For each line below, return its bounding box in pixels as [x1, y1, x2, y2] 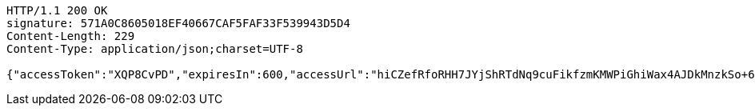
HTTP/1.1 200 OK [6, 4, 108, 17]
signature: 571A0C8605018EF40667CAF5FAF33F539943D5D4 [6, 17, 350, 30]
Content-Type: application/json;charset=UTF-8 [6, 42, 303, 55]
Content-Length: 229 [6, 30, 135, 42]
